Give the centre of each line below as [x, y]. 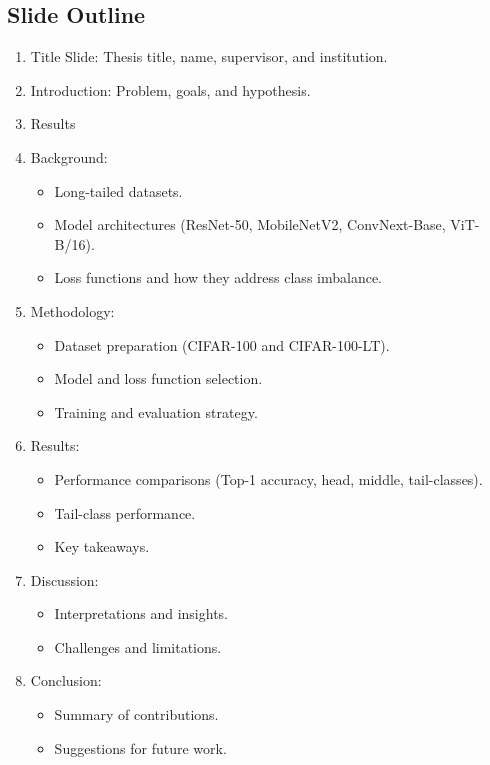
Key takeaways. [102, 546]
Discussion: [64, 579]
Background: [69, 156]
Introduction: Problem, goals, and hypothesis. [170, 89]
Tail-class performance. [125, 512]
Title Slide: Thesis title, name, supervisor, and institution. [209, 56]
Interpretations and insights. [141, 613]
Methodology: [72, 310]
